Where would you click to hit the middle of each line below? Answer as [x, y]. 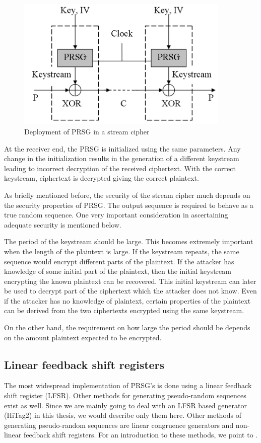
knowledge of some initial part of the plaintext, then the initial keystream [118, 271]
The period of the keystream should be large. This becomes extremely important [129, 241]
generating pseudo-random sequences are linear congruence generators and [119, 425]
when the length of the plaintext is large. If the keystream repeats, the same [122, 251]
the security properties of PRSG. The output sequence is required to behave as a [129, 205]
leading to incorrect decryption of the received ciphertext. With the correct [120, 168]
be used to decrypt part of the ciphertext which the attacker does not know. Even [130, 291]
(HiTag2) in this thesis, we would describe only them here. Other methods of [123, 415]
